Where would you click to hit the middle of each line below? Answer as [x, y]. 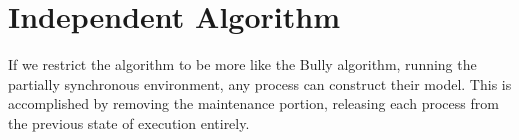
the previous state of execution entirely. [129, 122]
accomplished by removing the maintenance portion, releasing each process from [253, 103]
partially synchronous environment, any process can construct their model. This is [260, 83]
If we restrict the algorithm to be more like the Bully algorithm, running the [242, 64]
